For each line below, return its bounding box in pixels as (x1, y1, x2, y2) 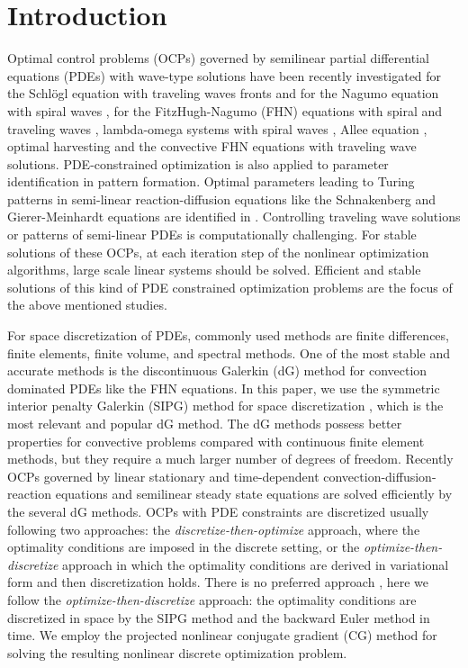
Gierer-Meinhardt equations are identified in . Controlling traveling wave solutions (7, 207, 461, 226)
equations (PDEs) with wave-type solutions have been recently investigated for (7, 66, 442, 85)
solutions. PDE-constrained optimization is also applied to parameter (7, 154, 389, 173)
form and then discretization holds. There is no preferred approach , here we (7, 573, 428, 591)
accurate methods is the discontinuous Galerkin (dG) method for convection (7, 361, 427, 380)
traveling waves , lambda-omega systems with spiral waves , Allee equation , (7, 119, 427, 138)
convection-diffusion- (323, 466, 436, 485)
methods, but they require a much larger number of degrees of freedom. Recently (7, 449, 454, 468)
